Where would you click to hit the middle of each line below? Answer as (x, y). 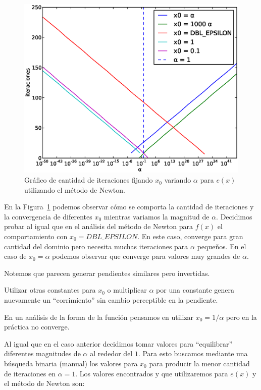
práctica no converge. (37, 327)
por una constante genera (195, 290)
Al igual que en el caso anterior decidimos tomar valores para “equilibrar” (118, 343)
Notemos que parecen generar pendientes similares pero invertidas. (107, 273)
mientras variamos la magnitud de (156, 216)
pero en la (241, 317)
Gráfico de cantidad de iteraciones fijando (89, 180)
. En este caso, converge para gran (190, 236)
